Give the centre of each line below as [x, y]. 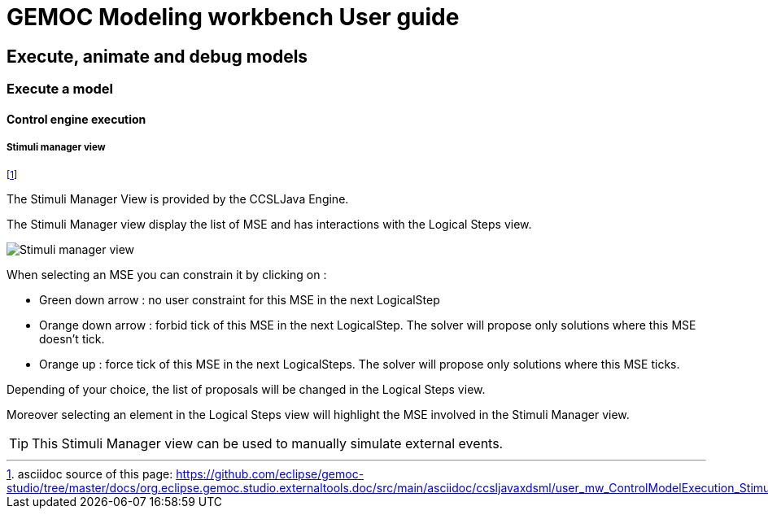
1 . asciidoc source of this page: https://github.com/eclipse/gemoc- [185, 474]
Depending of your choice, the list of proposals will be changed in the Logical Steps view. [246, 389]
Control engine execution [76, 119]
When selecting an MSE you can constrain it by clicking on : [167, 274]
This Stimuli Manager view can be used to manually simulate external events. [268, 443]
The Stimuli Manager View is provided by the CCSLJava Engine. [178, 199]
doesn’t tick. [72, 338]
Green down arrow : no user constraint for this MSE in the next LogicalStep [240, 299]
